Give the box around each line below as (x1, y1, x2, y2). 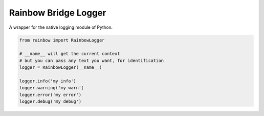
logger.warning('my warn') (19, 85, 84, 91)
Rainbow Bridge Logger (9, 7, 107, 18)
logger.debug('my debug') (19, 99, 82, 104)
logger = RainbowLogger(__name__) (19, 65, 102, 70)
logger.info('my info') (19, 78, 77, 84)
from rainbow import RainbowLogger (19, 37, 105, 43)
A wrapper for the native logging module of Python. (9, 24, 113, 30)
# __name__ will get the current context (19, 51, 120, 57)
